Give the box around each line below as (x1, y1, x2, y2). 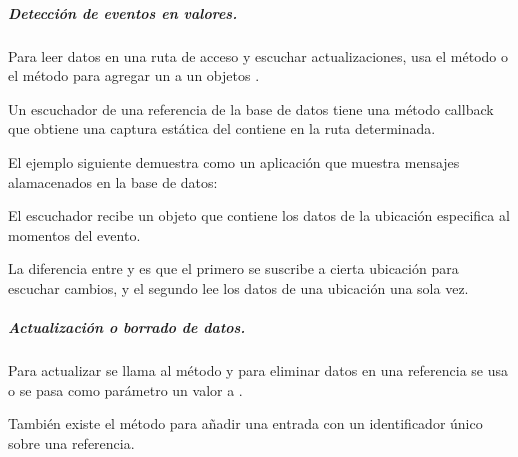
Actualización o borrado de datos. (8, 317, 246, 338)
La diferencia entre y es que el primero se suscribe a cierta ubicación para (8, 258, 459, 279)
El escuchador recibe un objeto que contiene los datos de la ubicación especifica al (8, 205, 510, 226)
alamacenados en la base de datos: (8, 171, 218, 192)
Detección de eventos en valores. (8, 2, 238, 23)
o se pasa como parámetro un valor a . (8, 379, 243, 400)
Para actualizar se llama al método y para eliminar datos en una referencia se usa (8, 360, 509, 381)
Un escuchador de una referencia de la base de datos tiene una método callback (8, 98, 494, 119)
